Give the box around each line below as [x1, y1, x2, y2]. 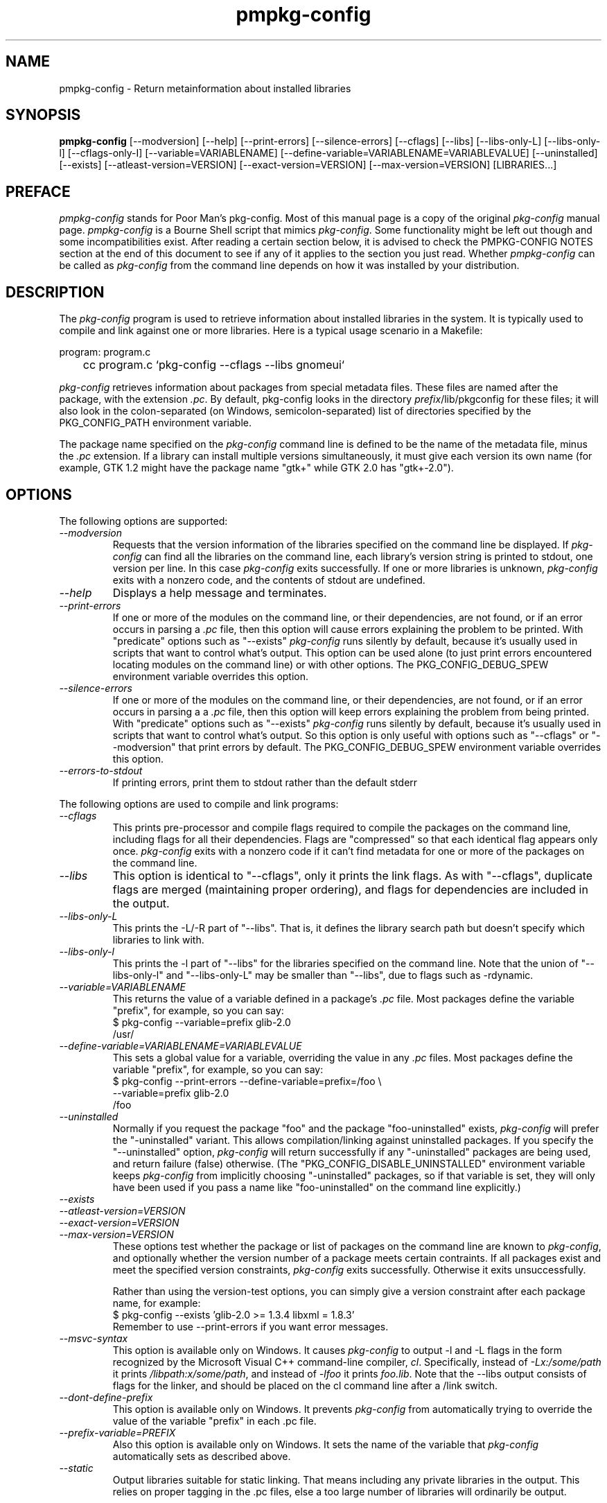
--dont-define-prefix [59, 1391, 153, 1403]
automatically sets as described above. [112, 1450, 291, 1462]
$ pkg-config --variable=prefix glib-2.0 [112, 1016, 291, 1028]
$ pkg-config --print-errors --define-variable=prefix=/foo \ [112, 1075, 382, 1087]
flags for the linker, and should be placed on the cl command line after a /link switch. [112, 1379, 498, 1391]
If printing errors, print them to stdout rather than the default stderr [112, 776, 418, 788]
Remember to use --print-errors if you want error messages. [112, 1320, 389, 1332]
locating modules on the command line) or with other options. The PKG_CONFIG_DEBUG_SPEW [112, 658, 549, 670]
